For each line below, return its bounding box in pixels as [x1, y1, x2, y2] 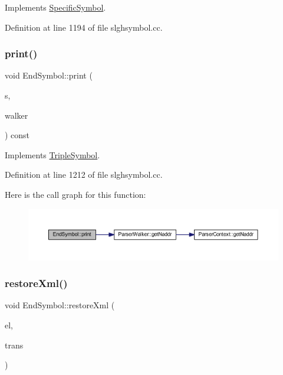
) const [5, 129, 30, 141]
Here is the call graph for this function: [5, 188, 146, 200]
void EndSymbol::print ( [5, 69, 93, 81]
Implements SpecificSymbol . [5, 1, 106, 13]
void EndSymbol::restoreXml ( [5, 299, 115, 311]
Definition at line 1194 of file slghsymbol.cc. [5, 21, 163, 33]
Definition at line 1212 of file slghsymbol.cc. [5, 168, 163, 181]
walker [5, 109, 28, 121]
